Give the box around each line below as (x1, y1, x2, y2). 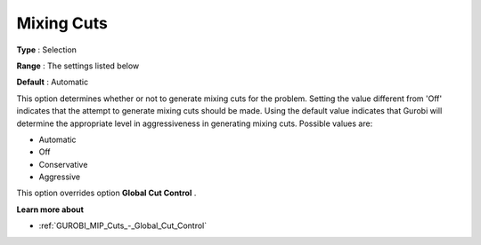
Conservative (38, 159, 88, 170)
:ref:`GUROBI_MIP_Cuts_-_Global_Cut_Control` (38, 220, 208, 231)
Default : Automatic (16, 76, 89, 88)
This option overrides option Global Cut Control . (16, 187, 197, 199)
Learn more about (16, 204, 85, 215)
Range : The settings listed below (16, 60, 140, 71)
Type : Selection (16, 44, 77, 55)
